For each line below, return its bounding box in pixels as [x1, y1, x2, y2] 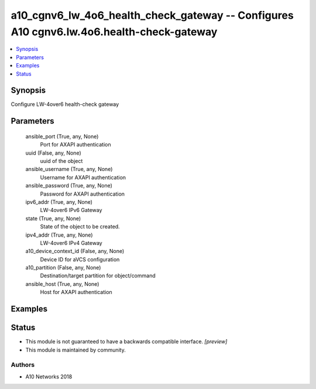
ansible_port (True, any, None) [25, 132, 99, 140]
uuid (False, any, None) [25, 149, 81, 156]
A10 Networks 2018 [25, 373, 73, 380]
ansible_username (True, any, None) [25, 166, 113, 173]
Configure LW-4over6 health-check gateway [11, 101, 119, 108]
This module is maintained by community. [25, 346, 126, 353]
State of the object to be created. [40, 223, 120, 230]
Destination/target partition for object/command [40, 272, 156, 279]
